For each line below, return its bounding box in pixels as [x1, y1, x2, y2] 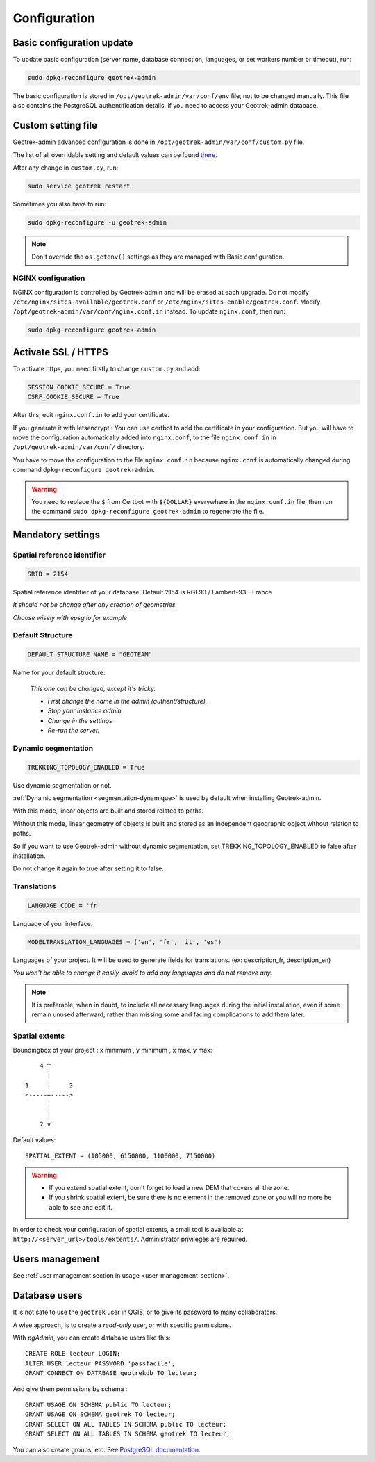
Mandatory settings [12, 529, 101, 541]
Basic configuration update [12, 37, 133, 49]
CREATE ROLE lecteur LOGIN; [25, 1349, 121, 1358]
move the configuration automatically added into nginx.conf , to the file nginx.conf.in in [12, 433, 276, 441]
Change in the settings [47, 716, 112, 724]
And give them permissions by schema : [12, 1384, 128, 1393]
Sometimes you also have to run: [12, 200, 107, 209]
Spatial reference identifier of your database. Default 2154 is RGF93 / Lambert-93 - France [12, 587, 272, 596]
